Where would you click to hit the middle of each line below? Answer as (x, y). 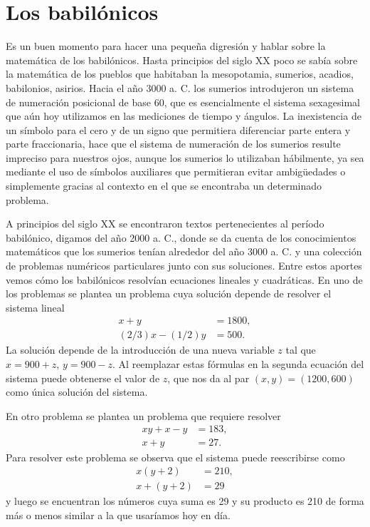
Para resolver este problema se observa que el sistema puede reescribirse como (175, 457)
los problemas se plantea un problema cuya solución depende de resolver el (169, 293)
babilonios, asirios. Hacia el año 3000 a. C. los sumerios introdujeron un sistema (180, 87)
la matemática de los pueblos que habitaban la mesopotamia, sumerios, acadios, (180, 74)
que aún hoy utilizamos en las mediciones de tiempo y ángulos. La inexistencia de (184, 116)
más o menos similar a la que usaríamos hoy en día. (118, 515)
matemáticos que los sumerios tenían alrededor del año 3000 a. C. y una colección (184, 251)
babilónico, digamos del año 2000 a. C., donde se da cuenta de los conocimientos (181, 237)
